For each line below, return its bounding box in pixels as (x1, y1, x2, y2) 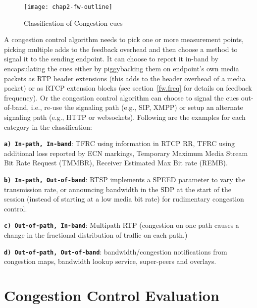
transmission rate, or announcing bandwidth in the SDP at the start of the (4, 184, 232, 194)
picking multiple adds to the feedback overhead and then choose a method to (4, 44, 238, 54)
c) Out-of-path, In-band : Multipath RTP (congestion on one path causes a (4, 220, 239, 230)
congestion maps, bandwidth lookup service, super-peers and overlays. (4, 256, 216, 266)
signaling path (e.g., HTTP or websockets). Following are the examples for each (4, 112, 246, 122)
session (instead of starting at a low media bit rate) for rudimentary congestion (4, 194, 244, 204)
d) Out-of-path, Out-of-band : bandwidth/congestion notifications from (4, 246, 227, 257)
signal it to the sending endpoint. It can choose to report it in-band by (4, 53, 218, 64)
